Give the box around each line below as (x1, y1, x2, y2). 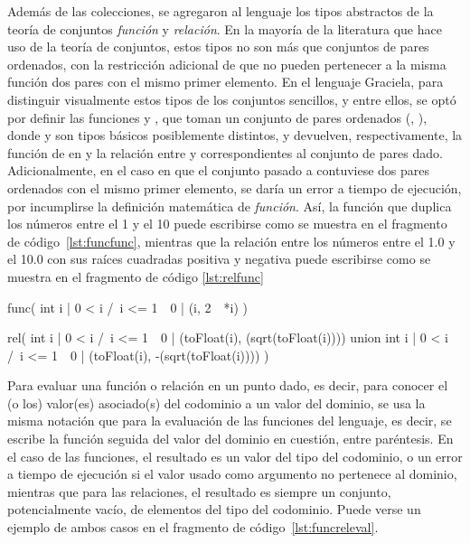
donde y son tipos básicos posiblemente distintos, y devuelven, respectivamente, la (7, 126, 463, 145)
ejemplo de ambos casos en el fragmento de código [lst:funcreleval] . (7, 518, 379, 537)
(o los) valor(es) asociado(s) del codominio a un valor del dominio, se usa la (7, 393, 426, 412)
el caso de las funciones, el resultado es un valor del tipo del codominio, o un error (7, 446, 463, 465)
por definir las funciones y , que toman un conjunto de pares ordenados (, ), (7, 108, 428, 126)
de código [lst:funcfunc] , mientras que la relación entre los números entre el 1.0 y (7, 231, 456, 250)
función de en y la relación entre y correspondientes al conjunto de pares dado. (7, 143, 443, 162)
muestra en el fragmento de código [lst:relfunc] (7, 267, 264, 286)
